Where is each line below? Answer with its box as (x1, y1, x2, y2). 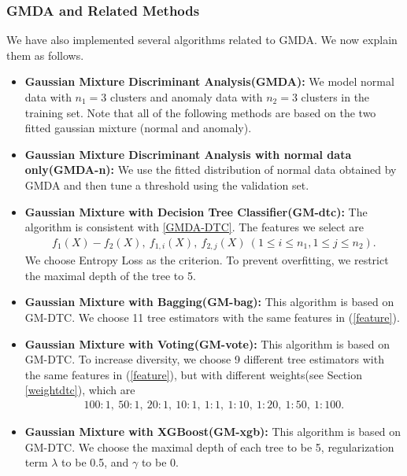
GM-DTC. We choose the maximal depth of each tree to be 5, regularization (24, 438, 394, 455)
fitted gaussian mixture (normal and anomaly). (24, 120, 252, 136)
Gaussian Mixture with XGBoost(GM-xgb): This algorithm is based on (24, 423, 401, 440)
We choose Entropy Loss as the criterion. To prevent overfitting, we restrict (24, 252, 389, 268)
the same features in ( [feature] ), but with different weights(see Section (24, 366, 362, 382)
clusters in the (301, 89, 370, 105)
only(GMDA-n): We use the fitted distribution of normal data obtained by (24, 161, 397, 178)
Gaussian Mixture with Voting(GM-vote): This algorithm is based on (24, 335, 390, 352)
